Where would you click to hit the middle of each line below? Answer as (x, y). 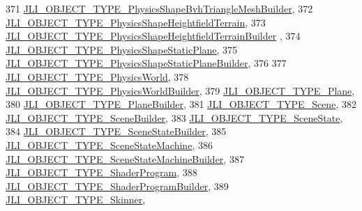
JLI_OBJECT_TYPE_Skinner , (76, 200)
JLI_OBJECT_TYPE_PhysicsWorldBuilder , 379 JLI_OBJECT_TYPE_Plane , (180, 90)
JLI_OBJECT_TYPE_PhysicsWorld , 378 (97, 76)
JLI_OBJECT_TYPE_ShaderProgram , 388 (101, 172)
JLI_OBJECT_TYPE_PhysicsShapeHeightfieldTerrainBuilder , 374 (153, 36)
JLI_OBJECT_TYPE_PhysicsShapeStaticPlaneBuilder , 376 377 (146, 63)
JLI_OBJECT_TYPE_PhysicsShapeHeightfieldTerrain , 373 (136, 22)
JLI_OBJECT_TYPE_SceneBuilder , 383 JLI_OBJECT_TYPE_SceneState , (174, 117)
